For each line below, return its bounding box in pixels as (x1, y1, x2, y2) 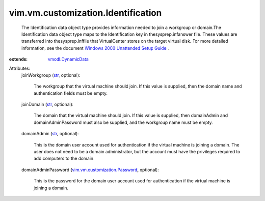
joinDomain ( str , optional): (21, 101, 74, 108)
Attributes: (9, 65, 30, 71)
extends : (9, 57, 28, 62)
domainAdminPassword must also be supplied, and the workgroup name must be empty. (33, 119, 213, 125)
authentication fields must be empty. (33, 90, 108, 96)
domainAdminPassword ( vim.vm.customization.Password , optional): (21, 167, 159, 172)
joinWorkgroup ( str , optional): (21, 72, 80, 78)
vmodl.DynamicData (48, 57, 89, 62)
